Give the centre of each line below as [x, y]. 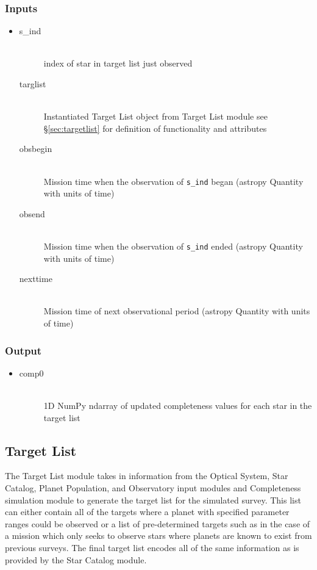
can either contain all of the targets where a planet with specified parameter [147, 512]
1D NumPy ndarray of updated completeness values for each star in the [178, 406]
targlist [33, 84]
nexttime [36, 279]
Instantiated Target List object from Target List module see [155, 116]
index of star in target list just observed [118, 63]
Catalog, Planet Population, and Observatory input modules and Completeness [153, 488]
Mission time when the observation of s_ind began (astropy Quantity [173, 181]
